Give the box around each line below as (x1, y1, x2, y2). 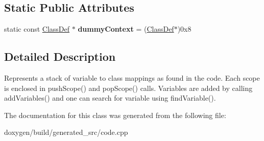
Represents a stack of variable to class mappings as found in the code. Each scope (4, 73, 260, 83)
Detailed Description (4, 49, 116, 64)
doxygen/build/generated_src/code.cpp (4, 127, 128, 137)
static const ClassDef (4, 24, 70, 34)
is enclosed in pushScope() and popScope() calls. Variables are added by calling (4, 82, 253, 93)
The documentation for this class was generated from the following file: (4, 109, 226, 120)
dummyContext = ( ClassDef (78, 24, 174, 34)
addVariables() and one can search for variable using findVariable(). (4, 92, 216, 103)
